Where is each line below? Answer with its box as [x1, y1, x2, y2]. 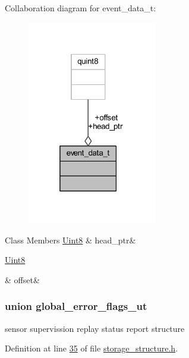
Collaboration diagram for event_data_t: [5, 2, 156, 14]
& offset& [5, 273, 40, 286]
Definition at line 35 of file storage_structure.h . [5, 342, 178, 354]
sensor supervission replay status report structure [5, 322, 185, 334]
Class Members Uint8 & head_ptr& [5, 233, 136, 246]
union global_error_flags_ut [5, 299, 147, 313]
